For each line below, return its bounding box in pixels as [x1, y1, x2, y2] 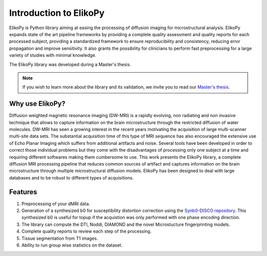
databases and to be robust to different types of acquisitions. [9, 174, 134, 180]
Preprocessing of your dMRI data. [21, 201, 90, 207]
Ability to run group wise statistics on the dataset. [21, 242, 123, 248]
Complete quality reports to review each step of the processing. [21, 228, 152, 234]
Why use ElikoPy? [9, 99, 66, 108]
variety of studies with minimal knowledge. [9, 52, 96, 58]
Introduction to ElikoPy [9, 7, 105, 18]
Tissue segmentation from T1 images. [21, 235, 98, 241]
